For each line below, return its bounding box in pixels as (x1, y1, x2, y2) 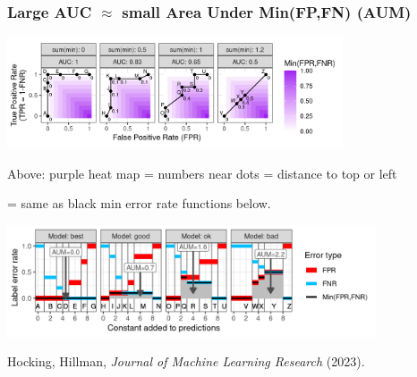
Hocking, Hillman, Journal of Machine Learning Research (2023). (7, 352, 365, 371)
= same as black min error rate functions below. (7, 194, 271, 213)
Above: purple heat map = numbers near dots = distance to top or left (7, 163, 397, 182)
